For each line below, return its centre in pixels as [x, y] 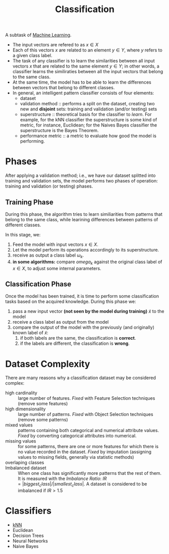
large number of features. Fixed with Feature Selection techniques [87, 398]
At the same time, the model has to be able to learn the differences [82, 82]
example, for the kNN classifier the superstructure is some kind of [89, 120]
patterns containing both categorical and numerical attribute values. [89, 430]
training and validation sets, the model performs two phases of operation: [81, 181]
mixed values [19, 425]
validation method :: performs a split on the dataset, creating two [87, 104]
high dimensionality [25, 409]
